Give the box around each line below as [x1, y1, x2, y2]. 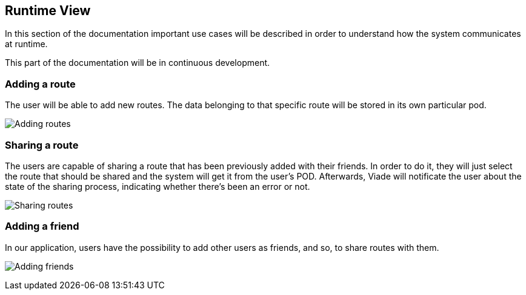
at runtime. [5, 39, 48, 50]
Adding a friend [5, 220, 79, 233]
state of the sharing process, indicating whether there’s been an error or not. [5, 181, 310, 192]
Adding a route [5, 77, 76, 90]
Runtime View [5, 3, 91, 18]
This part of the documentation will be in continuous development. [5, 57, 270, 68]
